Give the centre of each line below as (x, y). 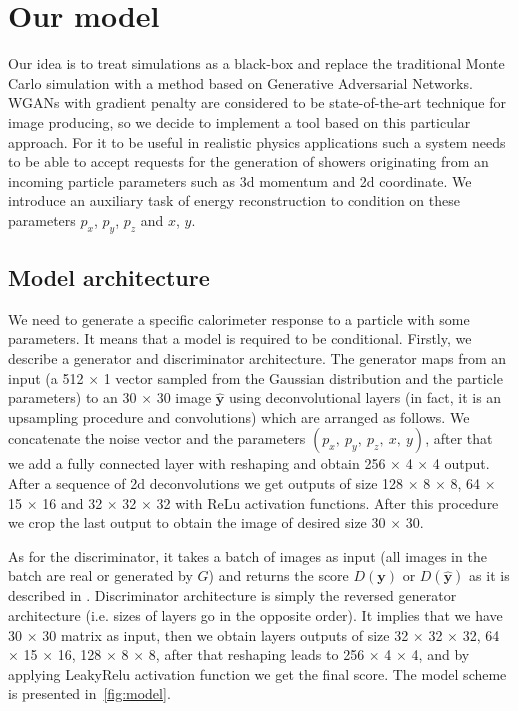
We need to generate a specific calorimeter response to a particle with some (239, 318)
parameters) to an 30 (72, 397)
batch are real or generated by (100, 575)
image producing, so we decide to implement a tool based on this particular (239, 121)
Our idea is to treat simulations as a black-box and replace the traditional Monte (256, 63)
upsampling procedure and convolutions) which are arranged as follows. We (239, 416)
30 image (184, 397)
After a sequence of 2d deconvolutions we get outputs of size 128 (206, 483)
